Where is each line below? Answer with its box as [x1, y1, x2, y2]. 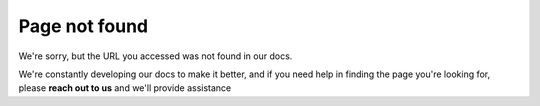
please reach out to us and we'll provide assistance [18, 82, 232, 94]
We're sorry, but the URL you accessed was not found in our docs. [18, 50, 293, 62]
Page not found [18, 15, 149, 37]
